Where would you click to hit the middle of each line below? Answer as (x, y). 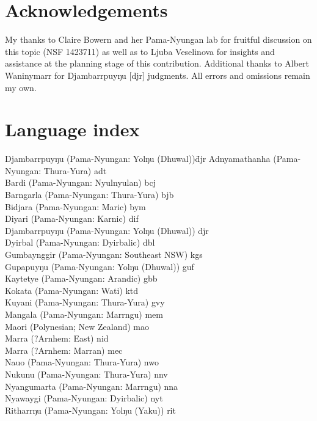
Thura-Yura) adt (75, 170)
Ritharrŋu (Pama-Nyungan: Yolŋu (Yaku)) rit (90, 410)
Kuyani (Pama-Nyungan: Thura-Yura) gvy (85, 302)
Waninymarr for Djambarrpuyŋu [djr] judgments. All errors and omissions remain (158, 75)
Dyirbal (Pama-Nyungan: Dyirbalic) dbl (80, 242)
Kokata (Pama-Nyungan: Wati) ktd (72, 290)
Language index (72, 129)
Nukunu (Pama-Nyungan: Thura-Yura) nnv (86, 374)
